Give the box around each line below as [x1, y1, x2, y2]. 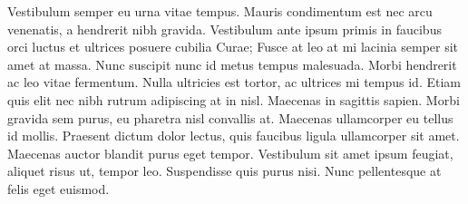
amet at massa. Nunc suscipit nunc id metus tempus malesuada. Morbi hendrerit [7, 54, 457, 73]
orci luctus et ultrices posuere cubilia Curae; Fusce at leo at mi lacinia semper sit [7, 37, 459, 56]
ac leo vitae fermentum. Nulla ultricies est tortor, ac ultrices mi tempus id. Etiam [7, 73, 461, 92]
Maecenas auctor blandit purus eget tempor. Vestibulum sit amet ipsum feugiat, [7, 143, 453, 162]
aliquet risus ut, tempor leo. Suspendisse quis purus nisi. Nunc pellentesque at [7, 161, 442, 180]
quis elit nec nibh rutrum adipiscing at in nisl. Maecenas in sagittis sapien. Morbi [7, 90, 460, 109]
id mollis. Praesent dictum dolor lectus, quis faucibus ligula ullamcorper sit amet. [7, 126, 460, 145]
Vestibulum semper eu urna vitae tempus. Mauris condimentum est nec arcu [7, 2, 433, 20]
